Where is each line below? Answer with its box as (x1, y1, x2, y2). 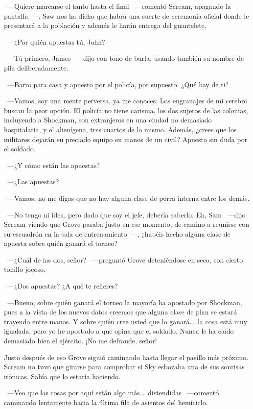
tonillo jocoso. (4, 264, 46, 274)
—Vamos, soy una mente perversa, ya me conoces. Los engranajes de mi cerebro (7, 96, 248, 106)
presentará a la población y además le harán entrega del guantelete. (4, 20, 207, 30)
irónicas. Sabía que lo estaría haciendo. (4, 371, 120, 381)
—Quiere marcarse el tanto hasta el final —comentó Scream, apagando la (7, 1, 231, 11)
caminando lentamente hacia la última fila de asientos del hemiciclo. (4, 397, 208, 407)
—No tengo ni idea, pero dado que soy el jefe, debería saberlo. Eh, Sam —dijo (7, 209, 246, 219)
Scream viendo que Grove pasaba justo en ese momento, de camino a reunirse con (4, 219, 250, 229)
